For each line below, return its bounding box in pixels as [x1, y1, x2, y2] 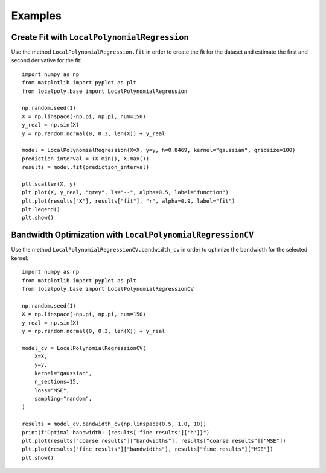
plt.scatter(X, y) [22, 180, 77, 187]
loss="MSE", [34, 387, 70, 393]
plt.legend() [22, 206, 60, 213]
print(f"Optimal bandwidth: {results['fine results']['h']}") [22, 429, 210, 436]
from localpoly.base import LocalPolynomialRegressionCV [22, 285, 194, 292]
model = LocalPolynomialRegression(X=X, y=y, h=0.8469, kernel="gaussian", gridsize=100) [22, 147, 296, 154]
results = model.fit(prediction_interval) [22, 163, 150, 171]
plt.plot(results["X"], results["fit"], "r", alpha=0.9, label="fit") [22, 197, 235, 205]
